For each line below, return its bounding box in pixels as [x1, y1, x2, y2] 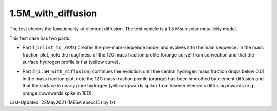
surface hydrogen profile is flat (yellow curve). [22, 59, 121, 65]
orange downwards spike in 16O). [22, 90, 93, 96]
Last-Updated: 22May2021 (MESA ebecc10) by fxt [9, 99, 115, 105]
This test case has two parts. [9, 35, 71, 41]
